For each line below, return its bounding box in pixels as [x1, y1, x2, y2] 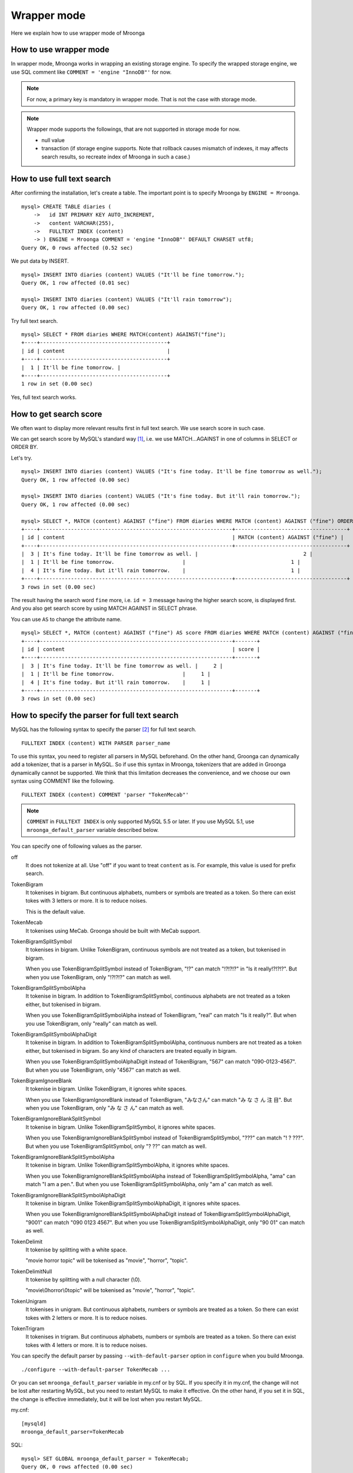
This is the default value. [25, 908, 85, 915]
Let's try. [11, 454, 32, 461]
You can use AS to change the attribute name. [11, 616, 122, 623]
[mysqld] [21, 1420, 46, 1427]
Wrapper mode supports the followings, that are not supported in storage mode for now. [26, 125, 241, 133]
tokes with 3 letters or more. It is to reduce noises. [25, 897, 147, 904]
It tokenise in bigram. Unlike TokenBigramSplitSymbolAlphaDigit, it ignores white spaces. [25, 1200, 241, 1207]
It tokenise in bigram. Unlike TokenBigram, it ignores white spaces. [25, 1085, 187, 1092]
